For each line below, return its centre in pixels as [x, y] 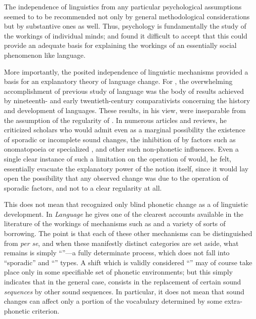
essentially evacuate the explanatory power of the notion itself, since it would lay [126, 168]
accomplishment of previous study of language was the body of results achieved [124, 91]
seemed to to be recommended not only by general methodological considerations [127, 16]
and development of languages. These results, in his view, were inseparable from [125, 110]
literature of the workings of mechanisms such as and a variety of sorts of [115, 223]
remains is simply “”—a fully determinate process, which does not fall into [117, 253]
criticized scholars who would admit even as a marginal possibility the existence [125, 130]
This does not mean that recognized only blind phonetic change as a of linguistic [126, 204]
